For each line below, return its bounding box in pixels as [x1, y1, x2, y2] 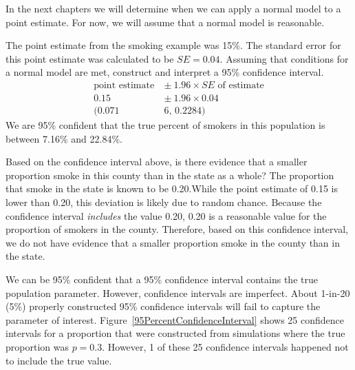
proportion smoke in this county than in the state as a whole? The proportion [6, 167, 334, 182]
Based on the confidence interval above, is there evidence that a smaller [6, 154, 308, 169]
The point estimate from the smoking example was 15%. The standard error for [6, 38, 341, 52]
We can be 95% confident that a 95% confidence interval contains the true [6, 272, 318, 286]
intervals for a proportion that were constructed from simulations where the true [6, 326, 345, 340]
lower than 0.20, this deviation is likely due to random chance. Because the [6, 195, 322, 209]
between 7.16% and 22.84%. [6, 131, 122, 145]
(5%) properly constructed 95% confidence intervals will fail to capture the [6, 299, 321, 314]
